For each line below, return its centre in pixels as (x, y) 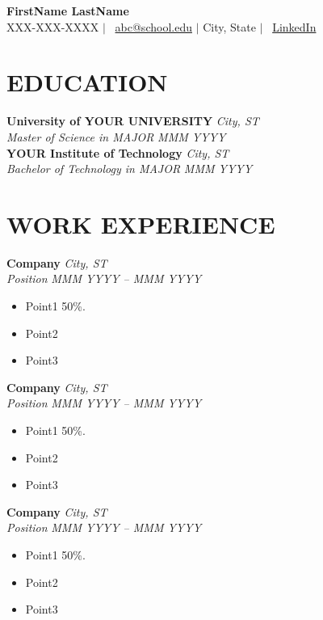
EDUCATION (87, 82)
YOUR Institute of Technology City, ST (118, 152)
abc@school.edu (153, 26)
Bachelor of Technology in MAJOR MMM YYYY (130, 169)
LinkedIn (294, 26)
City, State (229, 26)
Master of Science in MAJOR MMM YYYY (116, 136)
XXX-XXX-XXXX (53, 26)
